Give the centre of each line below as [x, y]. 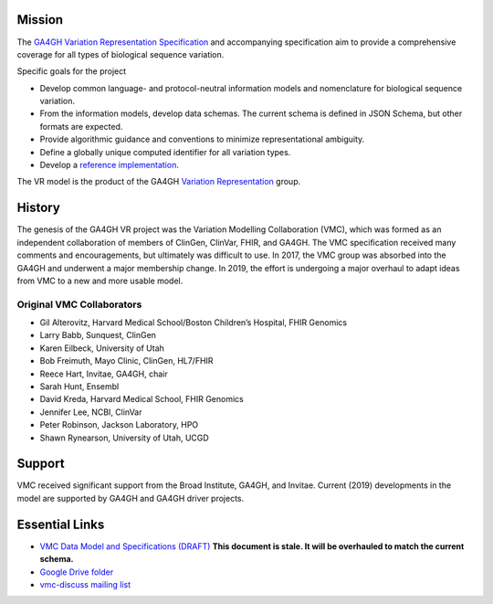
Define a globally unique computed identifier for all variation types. [165, 152]
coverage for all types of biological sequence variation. [121, 54]
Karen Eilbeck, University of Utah [102, 348]
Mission [40, 20]
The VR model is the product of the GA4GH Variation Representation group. [159, 182]
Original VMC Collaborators [79, 304]
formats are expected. [81, 126]
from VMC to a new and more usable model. [100, 281]
